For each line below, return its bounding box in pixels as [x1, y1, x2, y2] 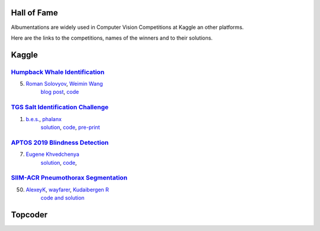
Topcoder [11, 210, 48, 220]
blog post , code [40, 89, 79, 96]
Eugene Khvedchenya [25, 151, 79, 158]
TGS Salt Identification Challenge [11, 103, 109, 112]
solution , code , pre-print [40, 123, 100, 131]
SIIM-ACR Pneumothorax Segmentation [11, 174, 127, 182]
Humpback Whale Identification [11, 68, 105, 76]
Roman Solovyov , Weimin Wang [25, 80, 103, 87]
